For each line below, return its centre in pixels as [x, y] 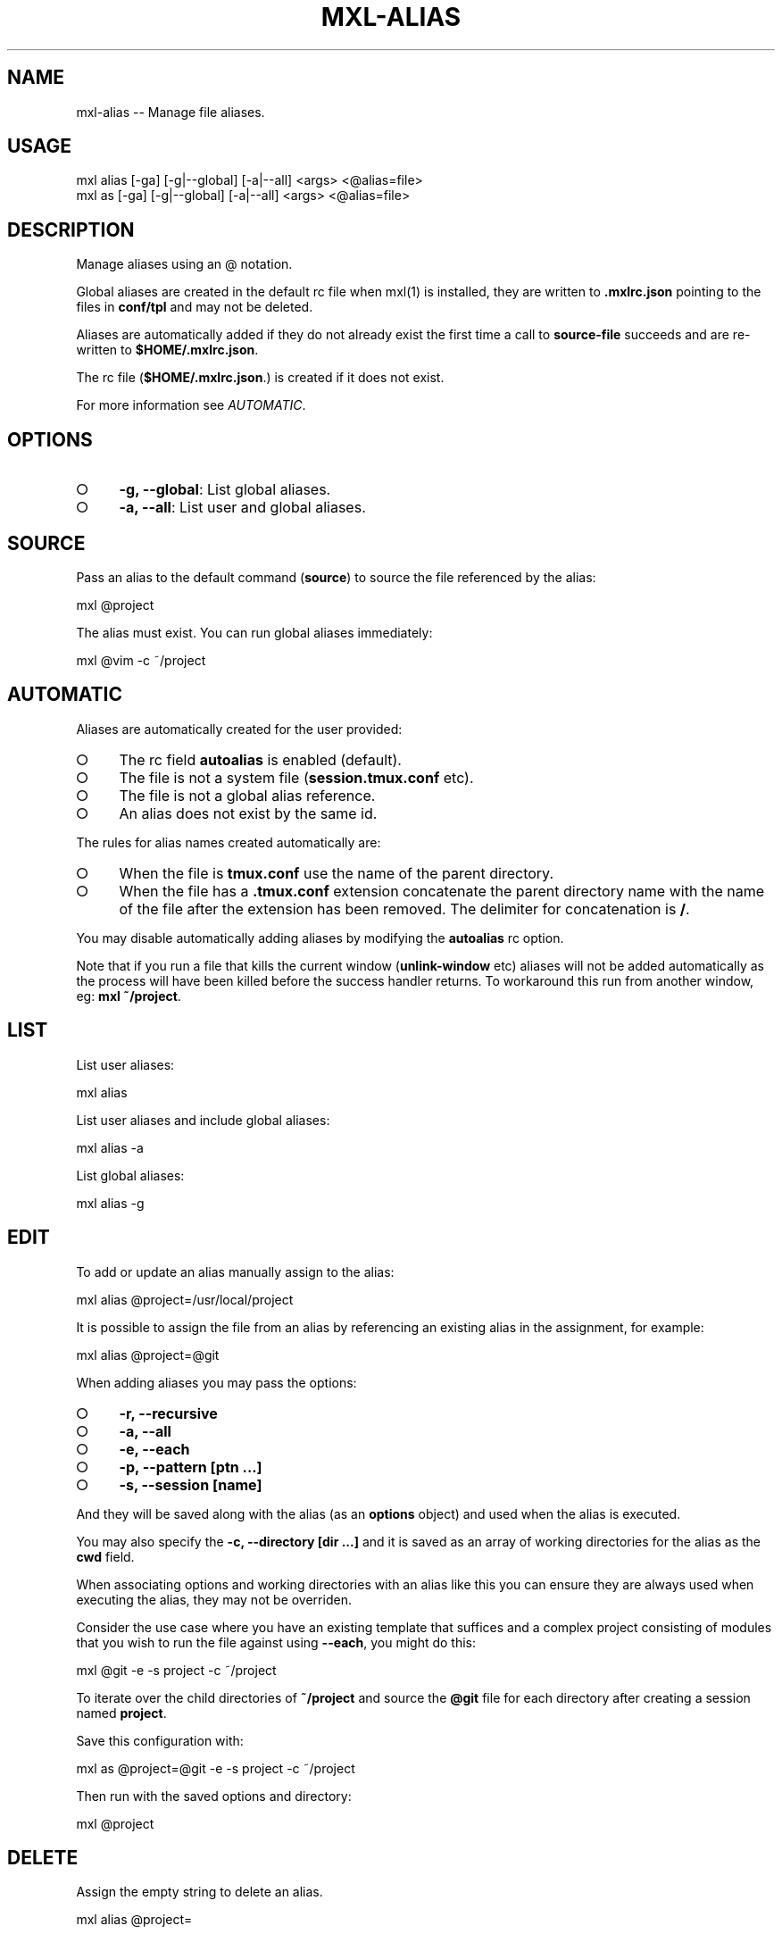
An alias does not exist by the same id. [248, 813]
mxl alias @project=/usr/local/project [185, 1299]
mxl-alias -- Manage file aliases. [171, 112]
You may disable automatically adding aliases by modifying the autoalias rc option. [320, 938]
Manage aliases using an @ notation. [184, 264]
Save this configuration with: [160, 1740]
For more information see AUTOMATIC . [191, 405]
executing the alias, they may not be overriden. [214, 1599]
